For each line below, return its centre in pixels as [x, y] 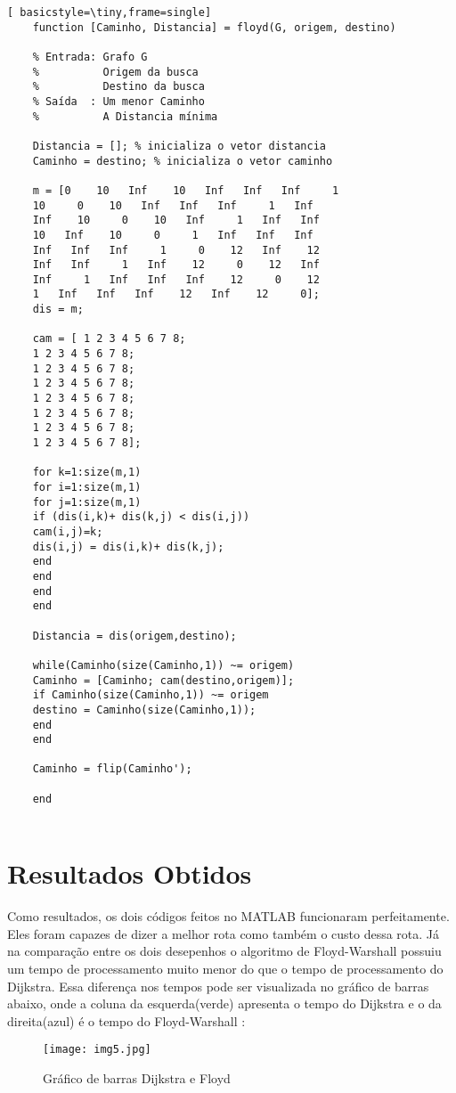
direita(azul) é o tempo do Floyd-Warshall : [126, 1020]
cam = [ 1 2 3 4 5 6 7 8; [109, 339]
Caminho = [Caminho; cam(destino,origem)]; [163, 680]
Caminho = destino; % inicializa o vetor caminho [183, 161]
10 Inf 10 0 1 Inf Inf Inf [173, 235]
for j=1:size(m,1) [87, 502]
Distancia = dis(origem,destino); [134, 636]
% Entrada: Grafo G [90, 57]
